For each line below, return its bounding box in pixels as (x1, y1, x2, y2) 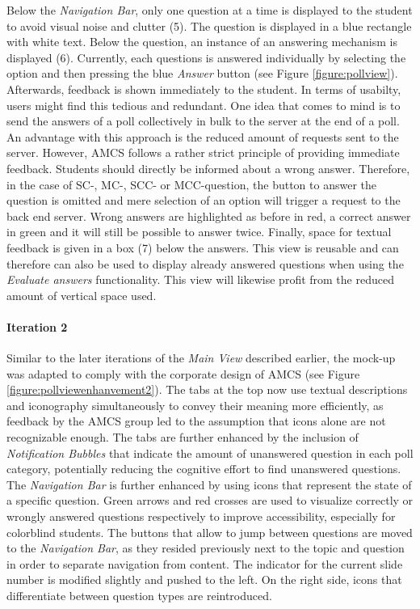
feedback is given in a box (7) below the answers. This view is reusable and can (6, 239, 399, 256)
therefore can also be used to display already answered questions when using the (6, 255, 404, 272)
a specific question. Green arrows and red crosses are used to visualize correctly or (6, 492, 414, 509)
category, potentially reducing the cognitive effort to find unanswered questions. (6, 460, 401, 477)
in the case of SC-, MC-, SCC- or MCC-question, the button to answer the (6, 176, 376, 192)
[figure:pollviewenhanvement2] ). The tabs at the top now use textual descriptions (6, 381, 408, 398)
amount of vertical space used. (6, 286, 157, 303)
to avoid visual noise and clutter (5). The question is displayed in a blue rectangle (6, 17, 412, 34)
